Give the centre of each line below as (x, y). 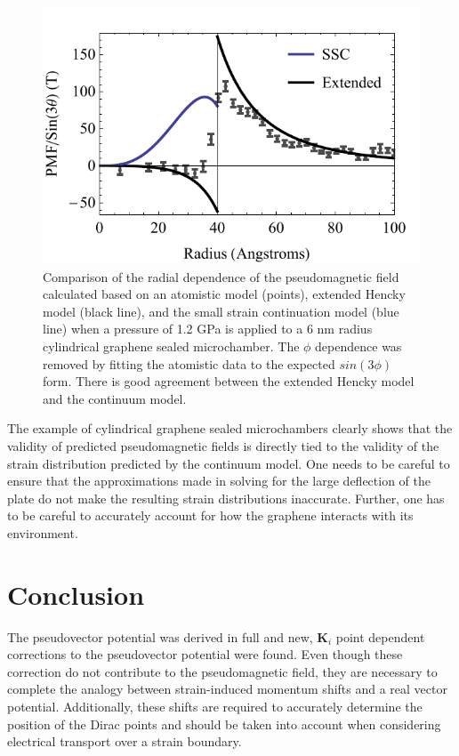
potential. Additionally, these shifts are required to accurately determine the (215, 707)
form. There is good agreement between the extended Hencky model (229, 381)
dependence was (358, 346)
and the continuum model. (115, 398)
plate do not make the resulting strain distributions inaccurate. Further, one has (226, 498)
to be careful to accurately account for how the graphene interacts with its (210, 515)
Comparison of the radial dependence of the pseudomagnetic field (221, 276)
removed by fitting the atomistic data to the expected (189, 363)
